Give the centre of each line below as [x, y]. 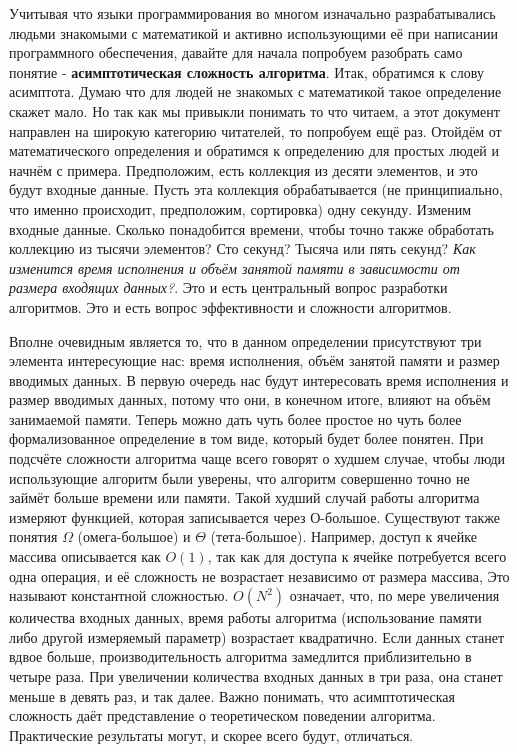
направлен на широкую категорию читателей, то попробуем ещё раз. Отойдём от [255, 130]
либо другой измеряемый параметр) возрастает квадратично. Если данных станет [257, 636]
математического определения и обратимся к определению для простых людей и [254, 150]
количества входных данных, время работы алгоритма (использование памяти [245, 617]
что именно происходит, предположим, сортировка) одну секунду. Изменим [240, 208]
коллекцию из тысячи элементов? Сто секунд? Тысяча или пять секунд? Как [242, 248]
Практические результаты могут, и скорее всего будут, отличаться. [211, 734]
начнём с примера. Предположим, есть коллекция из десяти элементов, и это [243, 169]
